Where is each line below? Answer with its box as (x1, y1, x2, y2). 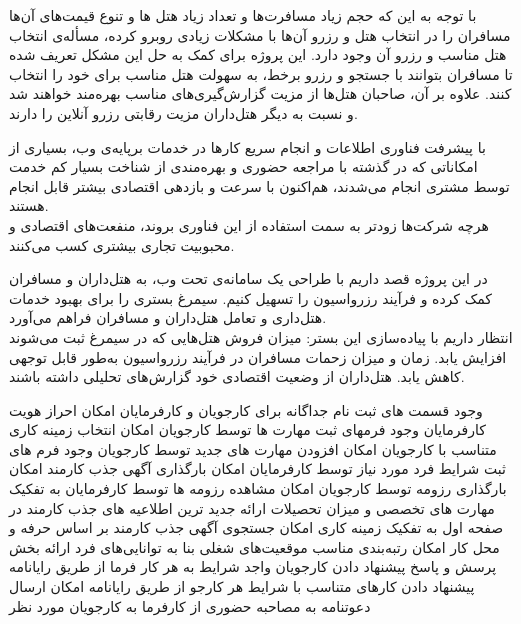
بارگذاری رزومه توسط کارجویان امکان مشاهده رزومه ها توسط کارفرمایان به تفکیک (9, 478, 507, 499)
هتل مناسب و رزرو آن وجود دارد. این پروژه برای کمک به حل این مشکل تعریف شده (9, 44, 507, 65)
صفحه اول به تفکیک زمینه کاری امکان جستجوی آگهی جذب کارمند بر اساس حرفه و (9, 517, 504, 538)
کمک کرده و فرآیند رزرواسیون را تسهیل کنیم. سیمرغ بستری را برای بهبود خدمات (9, 287, 492, 308)
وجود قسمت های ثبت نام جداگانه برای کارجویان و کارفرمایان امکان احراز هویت (9, 399, 483, 420)
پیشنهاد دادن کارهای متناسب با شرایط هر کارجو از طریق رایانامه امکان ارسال (9, 576, 475, 597)
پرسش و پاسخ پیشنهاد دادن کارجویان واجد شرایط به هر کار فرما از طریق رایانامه (9, 556, 497, 577)
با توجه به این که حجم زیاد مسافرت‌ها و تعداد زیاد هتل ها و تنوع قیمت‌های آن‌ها (9, 5, 477, 25)
